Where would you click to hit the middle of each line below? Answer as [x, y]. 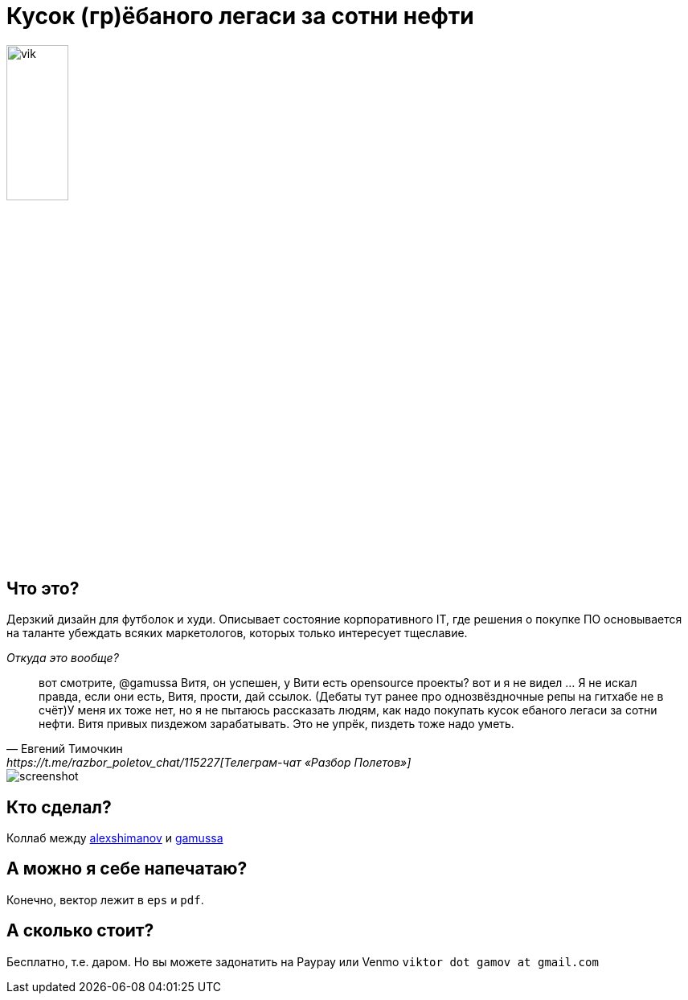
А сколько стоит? [80, 931]
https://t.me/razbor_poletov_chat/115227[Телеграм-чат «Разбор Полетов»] [209, 763]
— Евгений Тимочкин [65, 749]
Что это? [43, 588]
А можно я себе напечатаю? [127, 869]
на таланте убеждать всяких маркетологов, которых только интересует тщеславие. [237, 633]
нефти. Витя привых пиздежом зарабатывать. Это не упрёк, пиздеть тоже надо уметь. [276, 724]
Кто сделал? [59, 807]
